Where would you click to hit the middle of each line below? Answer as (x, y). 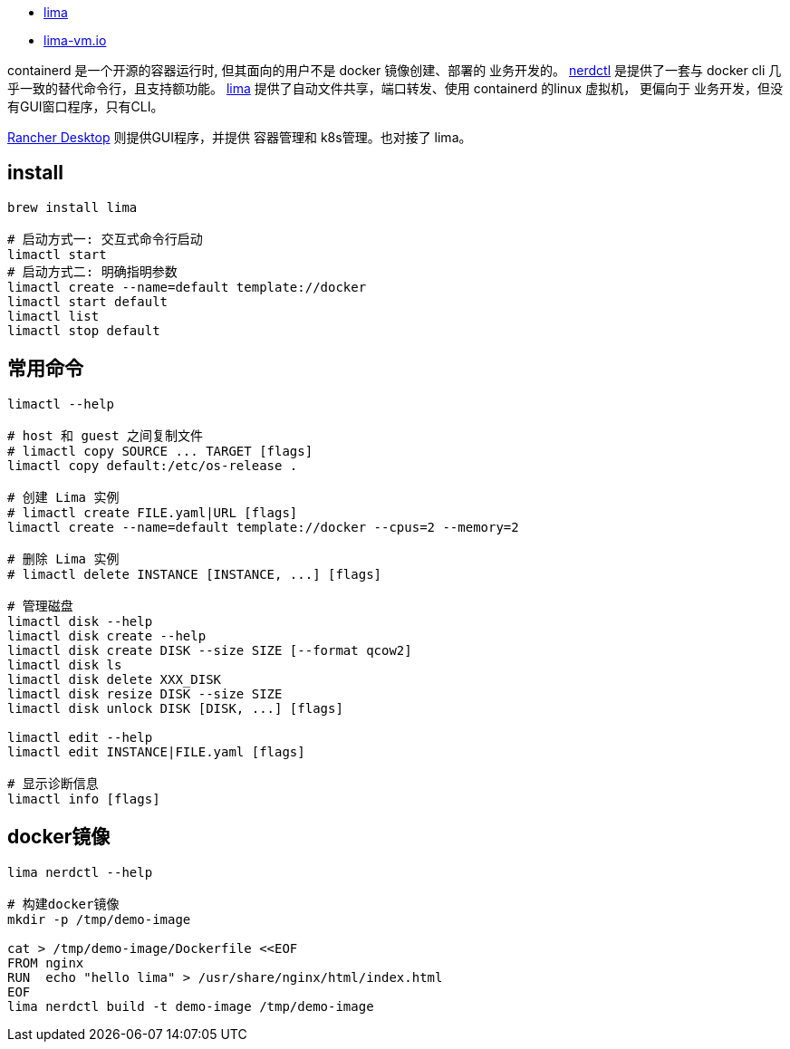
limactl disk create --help (107, 635)
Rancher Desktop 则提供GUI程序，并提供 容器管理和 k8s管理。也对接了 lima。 (240, 137)
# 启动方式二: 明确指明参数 (92, 271)
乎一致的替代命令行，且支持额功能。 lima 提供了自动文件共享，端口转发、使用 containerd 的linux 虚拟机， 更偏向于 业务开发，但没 (395, 88)
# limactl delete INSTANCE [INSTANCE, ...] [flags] (195, 574)
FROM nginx (46, 962)
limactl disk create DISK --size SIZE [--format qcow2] (210, 650)
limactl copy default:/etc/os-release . (153, 465)
